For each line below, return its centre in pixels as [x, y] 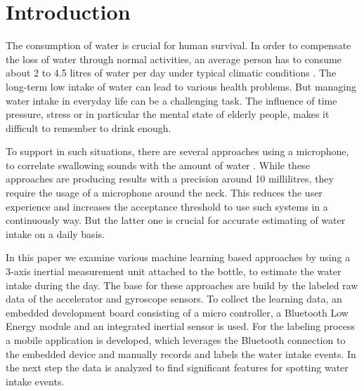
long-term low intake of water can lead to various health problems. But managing [181, 86]
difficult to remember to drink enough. [89, 127]
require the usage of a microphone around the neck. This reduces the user [164, 193]
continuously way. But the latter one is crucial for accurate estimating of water [176, 220]
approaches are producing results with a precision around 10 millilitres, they [170, 179]
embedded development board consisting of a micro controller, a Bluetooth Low [177, 312]
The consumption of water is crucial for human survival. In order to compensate [178, 45]
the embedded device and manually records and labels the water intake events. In [181, 353]
